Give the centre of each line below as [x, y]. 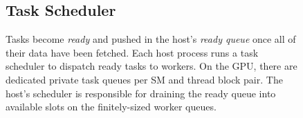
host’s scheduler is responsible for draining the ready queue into [141, 93]
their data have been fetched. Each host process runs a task [132, 52]
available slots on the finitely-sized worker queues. [111, 107]
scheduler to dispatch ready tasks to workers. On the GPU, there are [151, 66]
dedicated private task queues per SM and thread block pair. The [144, 79]
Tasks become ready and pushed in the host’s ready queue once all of [151, 39]
